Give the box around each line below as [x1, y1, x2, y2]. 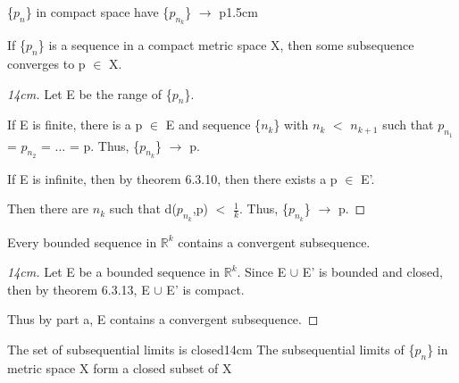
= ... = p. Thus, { [40, 136, 140, 154]
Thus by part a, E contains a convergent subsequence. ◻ [7, 310, 319, 329]
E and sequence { [165, 115, 262, 134]
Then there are [7, 199, 89, 218]
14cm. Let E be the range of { [7, 84, 172, 103]
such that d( [109, 199, 177, 218]
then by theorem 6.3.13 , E [7, 279, 150, 298]
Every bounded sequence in [7, 232, 157, 251]
